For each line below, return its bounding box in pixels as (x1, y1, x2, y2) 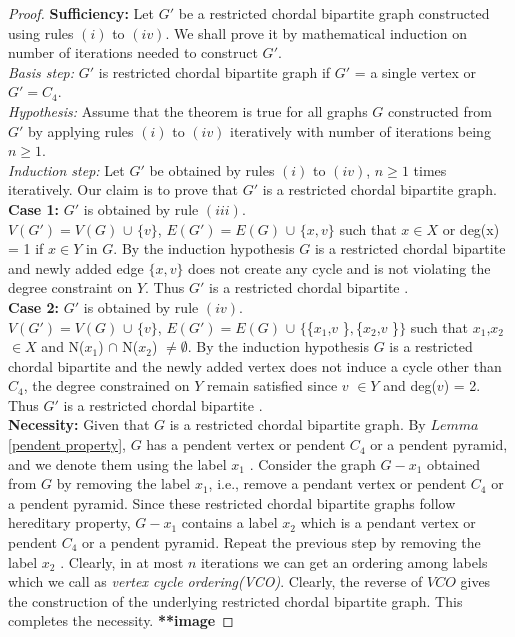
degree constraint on (8, 277, 133, 298)
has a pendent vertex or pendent (146, 434, 346, 455)
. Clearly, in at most (60, 551, 184, 572)
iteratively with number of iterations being (230, 120, 491, 141)
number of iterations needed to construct (8, 42, 258, 63)
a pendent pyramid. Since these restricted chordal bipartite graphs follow (8, 492, 456, 513)
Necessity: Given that (8, 414, 150, 435)
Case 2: (8, 296, 60, 317)
